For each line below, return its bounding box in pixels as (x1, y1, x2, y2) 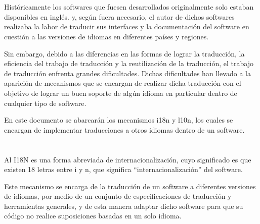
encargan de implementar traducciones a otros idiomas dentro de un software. (4, 124, 245, 135)
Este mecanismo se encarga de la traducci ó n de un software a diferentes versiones (4, 181, 256, 191)
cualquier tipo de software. (4, 97, 86, 108)
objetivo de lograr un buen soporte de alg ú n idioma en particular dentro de (4, 87, 237, 98)
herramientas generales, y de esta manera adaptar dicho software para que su (4, 200, 243, 211)
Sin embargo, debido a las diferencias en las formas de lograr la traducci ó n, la (4, 48, 245, 59)
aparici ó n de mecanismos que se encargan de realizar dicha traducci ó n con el (4, 78, 241, 88)
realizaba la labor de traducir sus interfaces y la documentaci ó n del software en (4, 21, 249, 32)
